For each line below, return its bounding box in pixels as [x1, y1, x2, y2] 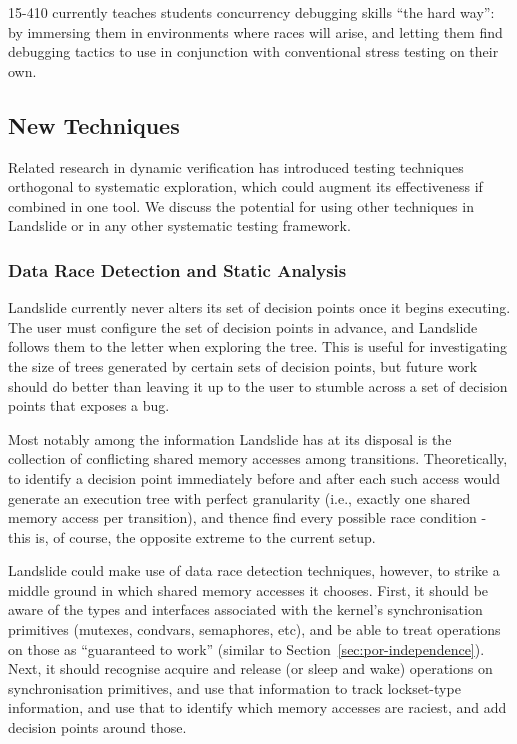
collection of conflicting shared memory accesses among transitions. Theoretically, [8, 448, 508, 469]
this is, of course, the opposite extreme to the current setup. [8, 526, 376, 547]
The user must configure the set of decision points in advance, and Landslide [8, 316, 478, 337]
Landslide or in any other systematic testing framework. [8, 215, 351, 236]
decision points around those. [8, 717, 187, 738]
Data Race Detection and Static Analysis [8, 257, 347, 282]
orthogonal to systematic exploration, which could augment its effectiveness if [8, 176, 483, 197]
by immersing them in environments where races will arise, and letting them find [8, 21, 503, 42]
